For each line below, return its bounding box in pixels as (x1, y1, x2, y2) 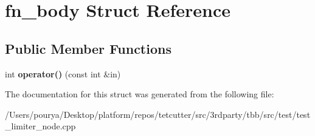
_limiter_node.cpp (5, 120, 76, 132)
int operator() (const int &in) (5, 67, 121, 80)
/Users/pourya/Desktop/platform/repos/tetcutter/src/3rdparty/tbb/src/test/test (5, 108, 311, 120)
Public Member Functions (5, 39, 171, 57)
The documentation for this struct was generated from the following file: (5, 88, 274, 100)
